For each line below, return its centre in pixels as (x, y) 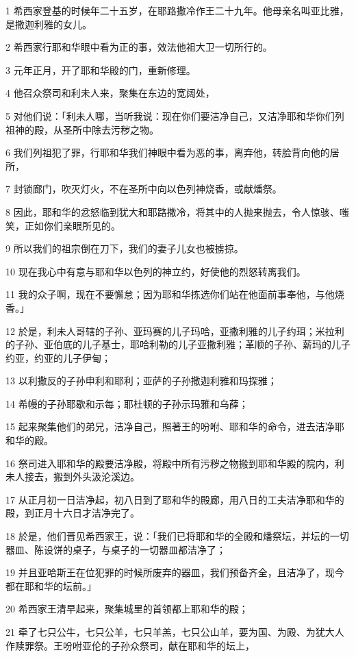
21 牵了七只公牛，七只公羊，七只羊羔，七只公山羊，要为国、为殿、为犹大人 (175, 632)
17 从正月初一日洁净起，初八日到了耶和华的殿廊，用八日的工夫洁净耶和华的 (175, 499)
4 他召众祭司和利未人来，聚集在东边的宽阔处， (110, 93)
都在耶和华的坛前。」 (51, 585)
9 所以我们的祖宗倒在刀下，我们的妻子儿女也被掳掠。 (125, 248)
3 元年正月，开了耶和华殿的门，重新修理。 (101, 70)
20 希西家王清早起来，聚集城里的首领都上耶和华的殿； (127, 609)
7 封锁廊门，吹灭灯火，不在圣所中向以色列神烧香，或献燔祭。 (144, 189)
